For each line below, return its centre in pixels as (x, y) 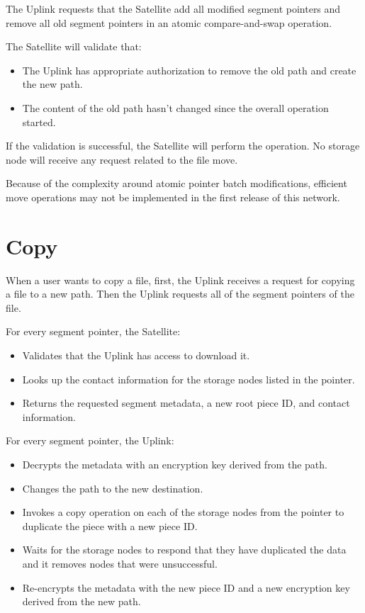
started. (39, 122)
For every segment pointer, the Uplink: (90, 440)
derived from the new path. (82, 601)
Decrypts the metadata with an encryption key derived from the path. (175, 464)
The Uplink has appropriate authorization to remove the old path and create (189, 70)
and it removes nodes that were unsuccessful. (120, 563)
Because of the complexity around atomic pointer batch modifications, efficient (176, 183)
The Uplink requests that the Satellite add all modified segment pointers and (173, 9)
